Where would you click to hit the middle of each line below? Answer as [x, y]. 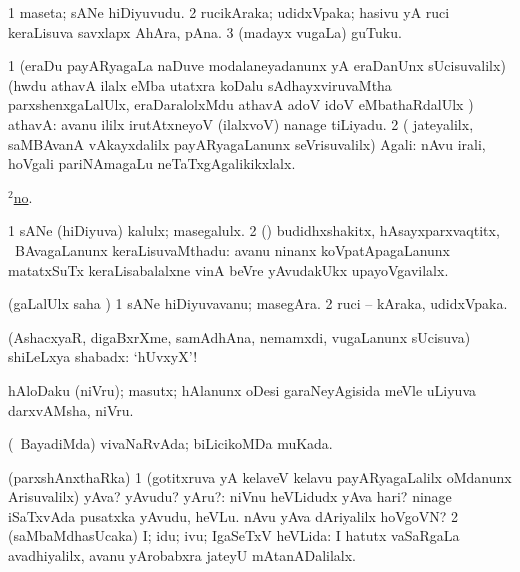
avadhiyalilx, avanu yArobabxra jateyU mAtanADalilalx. [182, 555]
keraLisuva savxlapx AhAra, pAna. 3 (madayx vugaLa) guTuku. [205, 31]
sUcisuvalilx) [467, 65]
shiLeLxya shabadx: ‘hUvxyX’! [103, 356]
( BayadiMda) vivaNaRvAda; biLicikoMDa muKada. [170, 443]
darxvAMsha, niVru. [71, 409]
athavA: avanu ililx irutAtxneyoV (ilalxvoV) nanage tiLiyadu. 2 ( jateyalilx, [241, 123]
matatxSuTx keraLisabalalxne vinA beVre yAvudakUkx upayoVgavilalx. [228, 269]
